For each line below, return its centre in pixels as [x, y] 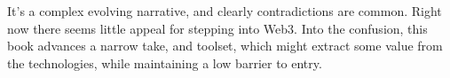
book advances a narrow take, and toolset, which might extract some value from [225, 46]
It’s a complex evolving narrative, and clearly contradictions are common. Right [225, 11]
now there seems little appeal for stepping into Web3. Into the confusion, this [217, 28]
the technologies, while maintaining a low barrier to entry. [165, 62]
